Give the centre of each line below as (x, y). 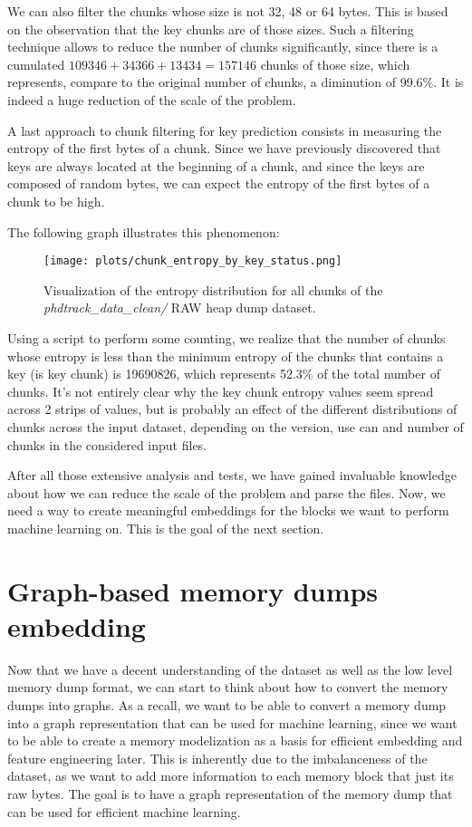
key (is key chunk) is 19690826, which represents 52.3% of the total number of (224, 374)
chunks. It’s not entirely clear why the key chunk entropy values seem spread (221, 391)
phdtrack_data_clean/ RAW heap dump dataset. (180, 308)
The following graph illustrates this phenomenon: (144, 231)
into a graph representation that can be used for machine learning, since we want (232, 722)
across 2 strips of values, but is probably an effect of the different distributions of (232, 409)
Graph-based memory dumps (193, 590)
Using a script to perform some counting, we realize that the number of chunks (226, 337)
